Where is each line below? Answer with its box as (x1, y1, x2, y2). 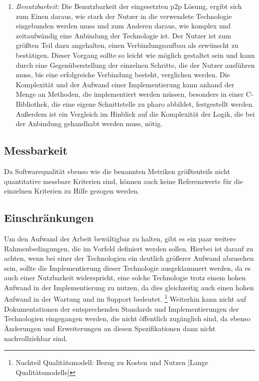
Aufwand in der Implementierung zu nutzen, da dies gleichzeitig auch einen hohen (4, 282, 254, 292)
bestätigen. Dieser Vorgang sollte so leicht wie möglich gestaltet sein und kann (15, 49, 255, 60)
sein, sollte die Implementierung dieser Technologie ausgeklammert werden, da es (4, 262, 251, 273)
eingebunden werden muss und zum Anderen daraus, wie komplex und (15, 20, 231, 31)
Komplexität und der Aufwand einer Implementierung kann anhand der (15, 79, 235, 89)
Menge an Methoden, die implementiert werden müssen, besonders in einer (15, 89, 244, 99)
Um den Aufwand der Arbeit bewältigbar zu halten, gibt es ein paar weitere (4, 233, 236, 243)
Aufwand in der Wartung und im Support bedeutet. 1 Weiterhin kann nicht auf (4, 292, 247, 304)
